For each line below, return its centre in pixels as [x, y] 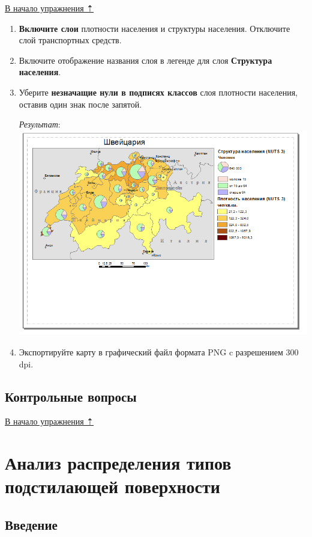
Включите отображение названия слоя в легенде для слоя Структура [145, 60]
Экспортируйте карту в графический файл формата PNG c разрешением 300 [159, 352]
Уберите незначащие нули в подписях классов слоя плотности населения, [158, 92]
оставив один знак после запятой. [80, 104]
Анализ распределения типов [118, 463]
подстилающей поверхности [112, 486]
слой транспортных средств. [70, 40]
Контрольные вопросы [71, 396]
